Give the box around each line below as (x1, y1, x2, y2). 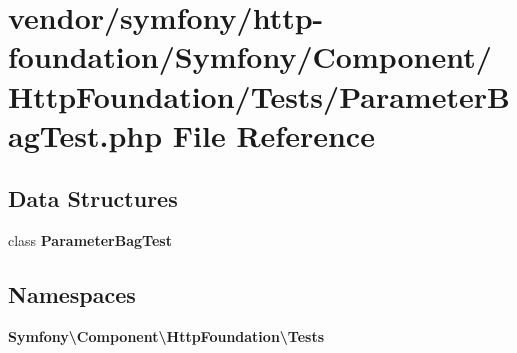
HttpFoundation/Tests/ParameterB (8, 75, 510, 116)
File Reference (172, 114, 375, 155)
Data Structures (8, 183, 178, 214)
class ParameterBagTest (8, 230, 172, 251)
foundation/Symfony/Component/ (8, 36, 492, 77)
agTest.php (8, 114, 163, 155)
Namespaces (8, 279, 136, 310)
